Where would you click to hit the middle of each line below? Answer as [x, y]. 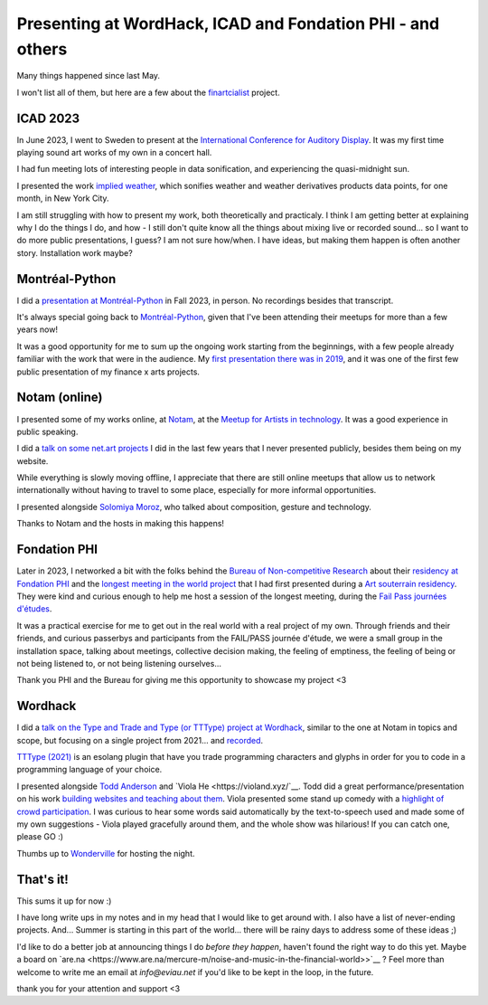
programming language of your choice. [89, 770]
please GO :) [40, 837]
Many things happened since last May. [89, 76]
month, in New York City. [63, 198]
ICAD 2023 [48, 118]
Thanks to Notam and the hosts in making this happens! [121, 524]
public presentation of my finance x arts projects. [108, 372]
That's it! [43, 879]
